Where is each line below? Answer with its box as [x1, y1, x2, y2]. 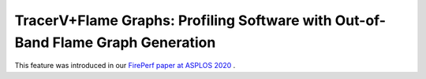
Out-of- [334, 12, 387, 29]
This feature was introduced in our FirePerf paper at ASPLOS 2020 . [14, 61, 236, 70]
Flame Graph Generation [52, 34, 216, 51]
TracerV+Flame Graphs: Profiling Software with [14, 12, 332, 29]
